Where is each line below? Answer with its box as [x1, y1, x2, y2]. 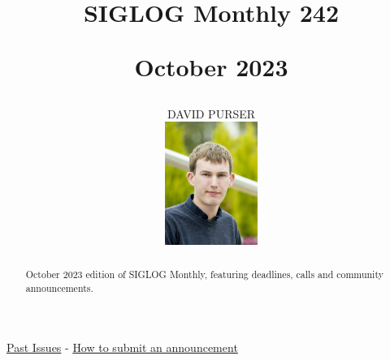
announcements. [25, 281, 93, 294]
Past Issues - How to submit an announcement [6, 339, 238, 356]
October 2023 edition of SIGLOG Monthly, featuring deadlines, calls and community [25, 267, 383, 281]
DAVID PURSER [167, 105, 256, 122]
